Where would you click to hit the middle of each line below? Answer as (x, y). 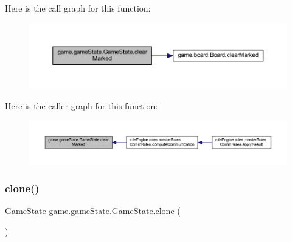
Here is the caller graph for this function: (82, 105)
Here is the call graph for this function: (78, 8)
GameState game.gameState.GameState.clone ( (93, 211)
